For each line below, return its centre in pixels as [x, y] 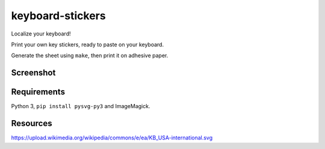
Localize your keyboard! [41, 34]
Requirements [38, 92]
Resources [32, 123]
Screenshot [33, 73]
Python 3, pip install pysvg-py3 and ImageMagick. [81, 106]
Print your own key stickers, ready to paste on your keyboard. [88, 44]
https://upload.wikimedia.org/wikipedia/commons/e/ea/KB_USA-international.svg [112, 138]
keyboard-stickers [58, 16]
